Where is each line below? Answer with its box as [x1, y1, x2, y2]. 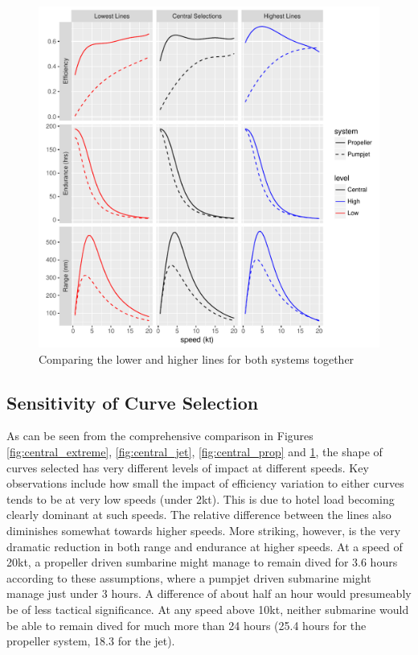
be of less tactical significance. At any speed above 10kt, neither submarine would [6, 600, 409, 617]
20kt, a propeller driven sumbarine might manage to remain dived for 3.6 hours [6, 554, 398, 571]
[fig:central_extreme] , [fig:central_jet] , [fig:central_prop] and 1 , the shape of [6, 443, 383, 459]
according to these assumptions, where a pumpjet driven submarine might [6, 569, 371, 586]
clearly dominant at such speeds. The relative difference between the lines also [6, 506, 391, 523]
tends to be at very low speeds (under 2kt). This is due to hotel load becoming [6, 490, 395, 507]
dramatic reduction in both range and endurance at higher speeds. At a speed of [6, 538, 403, 554]
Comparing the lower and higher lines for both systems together [39, 350, 354, 367]
